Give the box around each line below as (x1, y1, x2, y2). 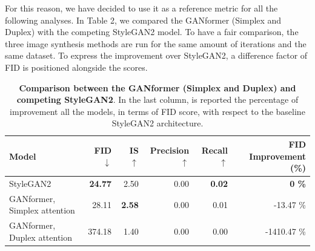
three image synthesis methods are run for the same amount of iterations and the (5, 37, 307, 50)
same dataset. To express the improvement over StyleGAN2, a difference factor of (5, 49, 308, 62)
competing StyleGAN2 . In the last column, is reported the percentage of (16, 93, 299, 106)
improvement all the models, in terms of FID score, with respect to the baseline (10, 105, 305, 117)
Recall (201, 143, 228, 156)
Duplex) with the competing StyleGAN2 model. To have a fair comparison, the (5, 25, 299, 38)
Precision (150, 143, 190, 156)
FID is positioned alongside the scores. (5, 60, 148, 73)
